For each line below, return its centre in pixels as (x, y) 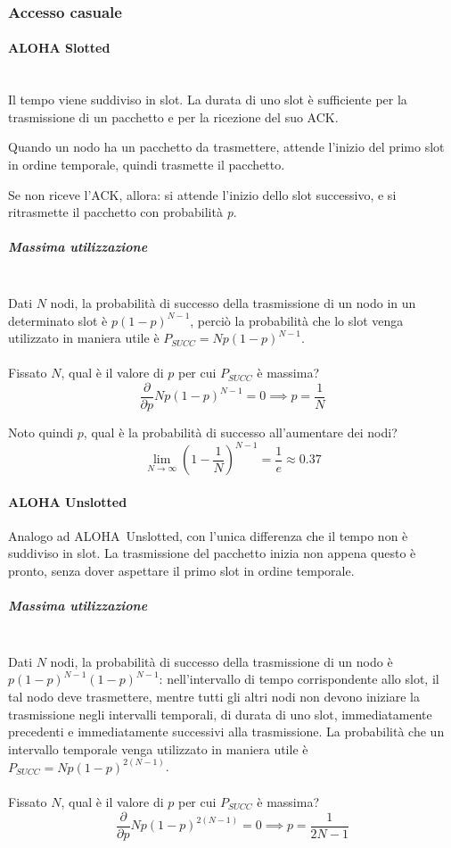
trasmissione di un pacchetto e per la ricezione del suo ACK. (173, 116)
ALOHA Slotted (59, 48)
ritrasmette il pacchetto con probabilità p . (123, 212)
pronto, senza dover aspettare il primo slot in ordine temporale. (181, 571)
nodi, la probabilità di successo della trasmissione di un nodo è (221, 661)
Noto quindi (41, 432)
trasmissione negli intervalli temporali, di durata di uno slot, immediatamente (220, 714)
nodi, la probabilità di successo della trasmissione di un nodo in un (233, 302)
